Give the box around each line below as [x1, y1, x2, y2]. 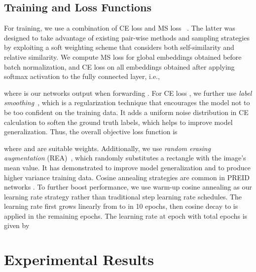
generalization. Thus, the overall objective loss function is [4, 126, 178, 137]
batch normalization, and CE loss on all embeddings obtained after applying [4, 61, 235, 72]
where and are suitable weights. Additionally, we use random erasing [4, 143, 211, 153]
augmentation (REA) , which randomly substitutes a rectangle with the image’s [4, 153, 246, 163]
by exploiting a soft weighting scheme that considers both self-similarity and [4, 42, 234, 52]
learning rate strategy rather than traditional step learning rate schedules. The [4, 191, 242, 201]
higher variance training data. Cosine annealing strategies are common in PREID [4, 172, 250, 182]
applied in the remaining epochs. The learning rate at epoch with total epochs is [4, 210, 248, 221]
